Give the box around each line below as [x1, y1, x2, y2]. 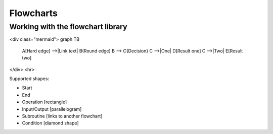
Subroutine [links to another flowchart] [22, 113, 103, 119]
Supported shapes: [9, 76, 50, 82]
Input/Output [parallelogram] [22, 106, 82, 112]
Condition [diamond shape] [22, 120, 79, 126]
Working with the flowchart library [9, 22, 127, 31]
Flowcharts [9, 8, 58, 19]
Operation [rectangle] [22, 99, 67, 105]
